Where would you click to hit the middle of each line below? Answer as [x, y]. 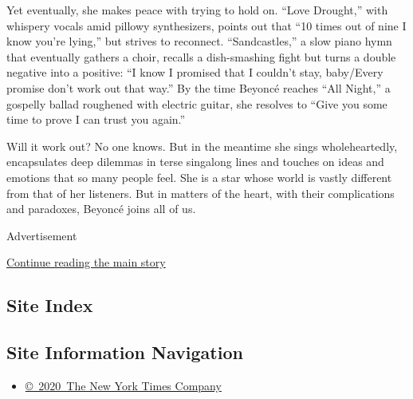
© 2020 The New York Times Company [123, 385]
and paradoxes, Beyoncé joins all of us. [101, 209]
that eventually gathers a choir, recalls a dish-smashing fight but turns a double [201, 56]
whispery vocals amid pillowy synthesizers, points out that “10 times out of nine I [206, 25]
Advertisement [42, 235]
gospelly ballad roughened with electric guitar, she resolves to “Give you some [197, 103]
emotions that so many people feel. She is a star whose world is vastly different [199, 177]
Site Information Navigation [125, 352]
